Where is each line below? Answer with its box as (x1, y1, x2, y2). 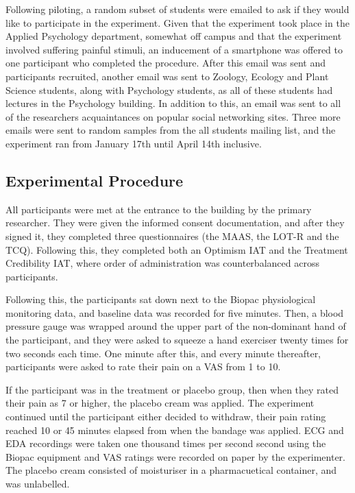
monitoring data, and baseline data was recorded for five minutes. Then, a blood (5, 305, 344, 320)
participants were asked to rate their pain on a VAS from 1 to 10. (5, 359, 281, 374)
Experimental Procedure (5, 169, 184, 191)
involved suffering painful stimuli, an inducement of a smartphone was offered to (5, 42, 343, 56)
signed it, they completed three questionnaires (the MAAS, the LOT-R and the (5, 228, 339, 243)
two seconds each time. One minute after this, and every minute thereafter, (5, 346, 321, 360)
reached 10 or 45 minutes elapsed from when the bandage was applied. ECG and (5, 422, 344, 437)
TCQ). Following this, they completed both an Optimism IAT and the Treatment (5, 242, 348, 256)
